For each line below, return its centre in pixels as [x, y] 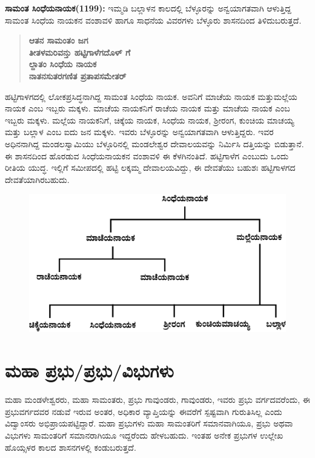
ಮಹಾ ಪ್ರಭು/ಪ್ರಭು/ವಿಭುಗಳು [89, 370]
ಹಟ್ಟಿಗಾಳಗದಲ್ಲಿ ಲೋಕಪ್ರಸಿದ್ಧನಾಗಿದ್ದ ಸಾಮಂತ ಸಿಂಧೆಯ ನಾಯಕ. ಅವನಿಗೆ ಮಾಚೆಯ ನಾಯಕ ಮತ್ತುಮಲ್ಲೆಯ [151, 96]
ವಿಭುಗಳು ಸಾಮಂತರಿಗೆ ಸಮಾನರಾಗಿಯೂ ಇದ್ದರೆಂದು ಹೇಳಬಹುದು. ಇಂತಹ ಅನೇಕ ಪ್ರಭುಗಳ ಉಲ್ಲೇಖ [144, 435]
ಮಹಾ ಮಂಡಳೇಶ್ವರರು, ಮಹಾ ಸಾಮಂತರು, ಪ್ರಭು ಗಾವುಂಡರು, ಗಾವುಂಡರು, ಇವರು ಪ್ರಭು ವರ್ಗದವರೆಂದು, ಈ [157, 400]
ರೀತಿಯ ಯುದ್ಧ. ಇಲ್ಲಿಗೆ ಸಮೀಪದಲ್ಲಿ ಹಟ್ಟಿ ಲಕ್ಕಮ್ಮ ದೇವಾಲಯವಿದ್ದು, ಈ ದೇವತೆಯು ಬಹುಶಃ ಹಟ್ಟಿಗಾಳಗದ [150, 168]
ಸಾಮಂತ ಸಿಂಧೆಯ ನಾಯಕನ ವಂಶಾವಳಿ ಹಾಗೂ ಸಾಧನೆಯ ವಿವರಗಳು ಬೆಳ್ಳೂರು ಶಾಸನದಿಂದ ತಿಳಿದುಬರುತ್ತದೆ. [153, 20]
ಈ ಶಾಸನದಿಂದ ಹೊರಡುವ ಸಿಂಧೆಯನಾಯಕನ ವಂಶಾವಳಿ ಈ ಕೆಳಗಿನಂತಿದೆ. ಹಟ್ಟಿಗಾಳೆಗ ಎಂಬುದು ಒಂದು [147, 155]
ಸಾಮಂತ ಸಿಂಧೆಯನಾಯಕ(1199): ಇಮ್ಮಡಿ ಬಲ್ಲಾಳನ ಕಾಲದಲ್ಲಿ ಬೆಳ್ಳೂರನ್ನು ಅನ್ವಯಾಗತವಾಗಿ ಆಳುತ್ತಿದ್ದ [148, 8]
